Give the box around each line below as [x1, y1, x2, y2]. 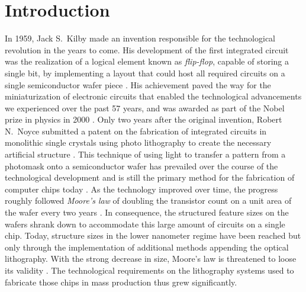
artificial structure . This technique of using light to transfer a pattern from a [5, 148, 286, 161]
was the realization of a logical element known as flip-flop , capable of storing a [5, 55, 289, 68]
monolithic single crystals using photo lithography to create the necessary [5, 136, 272, 149]
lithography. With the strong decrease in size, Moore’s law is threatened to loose [5, 252, 297, 265]
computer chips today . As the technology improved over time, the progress [5, 182, 278, 195]
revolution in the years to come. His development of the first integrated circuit [5, 43, 289, 56]
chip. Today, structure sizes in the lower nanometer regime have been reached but [5, 229, 301, 242]
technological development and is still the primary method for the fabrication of [5, 171, 295, 184]
